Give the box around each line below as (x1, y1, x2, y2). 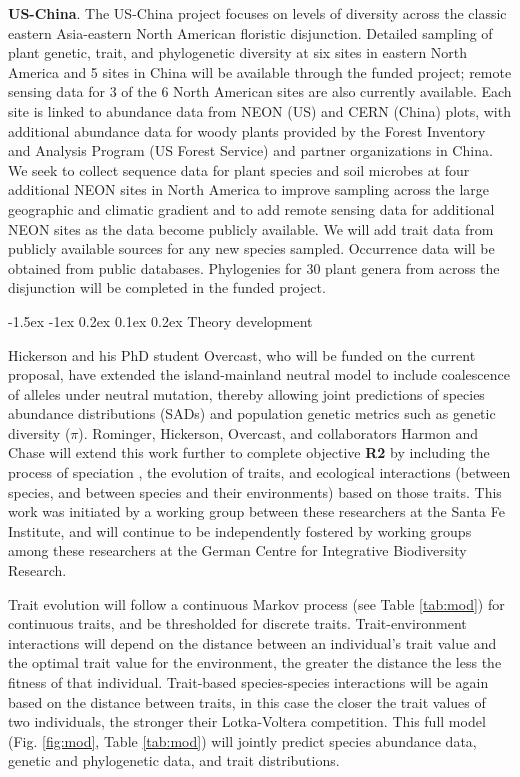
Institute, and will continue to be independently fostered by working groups (8, 520, 472, 541)
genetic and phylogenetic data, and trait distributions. (8, 750, 340, 771)
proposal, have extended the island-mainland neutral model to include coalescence (8, 364, 510, 385)
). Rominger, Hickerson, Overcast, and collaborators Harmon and (78, 422, 478, 443)
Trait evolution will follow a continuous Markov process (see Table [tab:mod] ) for (8, 593, 505, 614)
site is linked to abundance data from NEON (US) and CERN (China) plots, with (8, 100, 511, 121)
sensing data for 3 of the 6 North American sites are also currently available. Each (8, 81, 512, 102)
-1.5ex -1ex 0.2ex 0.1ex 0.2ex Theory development (8, 310, 313, 331)
